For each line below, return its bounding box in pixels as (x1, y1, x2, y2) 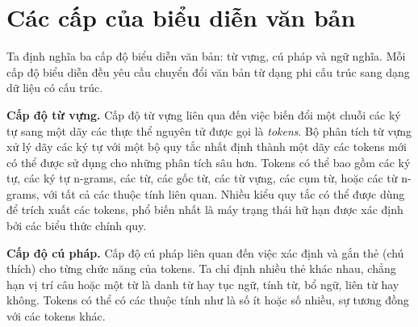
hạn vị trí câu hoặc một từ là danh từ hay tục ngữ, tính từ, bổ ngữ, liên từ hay (6, 275, 399, 292)
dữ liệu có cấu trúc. (6, 79, 103, 96)
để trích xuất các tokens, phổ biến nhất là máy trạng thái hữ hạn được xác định (6, 201, 403, 218)
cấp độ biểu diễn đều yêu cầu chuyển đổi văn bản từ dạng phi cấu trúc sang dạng (6, 63, 410, 80)
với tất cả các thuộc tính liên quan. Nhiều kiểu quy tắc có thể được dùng (43, 185, 405, 202)
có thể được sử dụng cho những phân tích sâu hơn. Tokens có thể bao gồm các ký (6, 153, 411, 170)
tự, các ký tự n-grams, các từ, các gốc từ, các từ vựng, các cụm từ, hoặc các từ (6, 170, 398, 187)
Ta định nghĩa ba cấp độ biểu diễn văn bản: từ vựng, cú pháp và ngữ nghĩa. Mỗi (6, 48, 406, 65)
